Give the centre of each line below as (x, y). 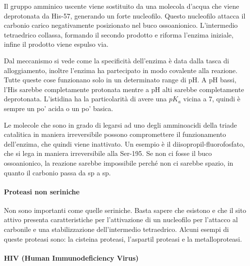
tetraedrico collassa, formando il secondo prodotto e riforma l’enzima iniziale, (119, 34)
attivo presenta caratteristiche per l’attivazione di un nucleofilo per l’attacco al (121, 219)
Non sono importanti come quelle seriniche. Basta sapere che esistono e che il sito (125, 210)
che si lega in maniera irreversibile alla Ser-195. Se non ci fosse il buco (108, 153)
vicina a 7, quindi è (212, 99)
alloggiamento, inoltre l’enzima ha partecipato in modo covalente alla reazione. (121, 70)
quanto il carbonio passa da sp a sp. (58, 172)
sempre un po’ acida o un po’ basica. (58, 108)
